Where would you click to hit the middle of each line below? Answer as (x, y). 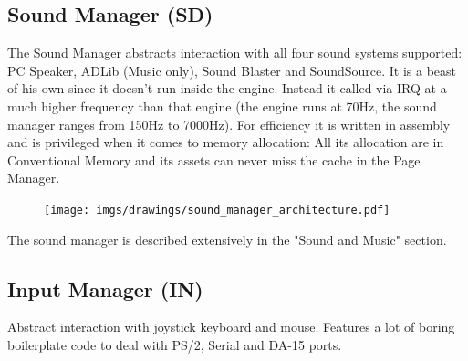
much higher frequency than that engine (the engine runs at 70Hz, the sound (222, 106)
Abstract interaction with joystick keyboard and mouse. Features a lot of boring (231, 327)
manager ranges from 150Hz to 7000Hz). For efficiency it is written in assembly (229, 124)
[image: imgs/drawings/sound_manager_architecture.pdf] (217, 210)
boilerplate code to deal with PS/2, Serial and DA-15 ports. (175, 345)
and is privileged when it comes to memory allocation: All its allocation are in (226, 142)
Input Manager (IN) (105, 288)
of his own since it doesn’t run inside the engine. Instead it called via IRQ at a (227, 88)
